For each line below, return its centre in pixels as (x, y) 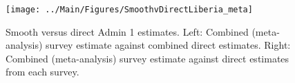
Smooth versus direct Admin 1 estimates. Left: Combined (127, 31)
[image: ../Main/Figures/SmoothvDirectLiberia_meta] (129, 10)
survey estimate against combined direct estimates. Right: (168, 45)
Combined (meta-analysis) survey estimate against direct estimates (147, 58)
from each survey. (42, 72)
